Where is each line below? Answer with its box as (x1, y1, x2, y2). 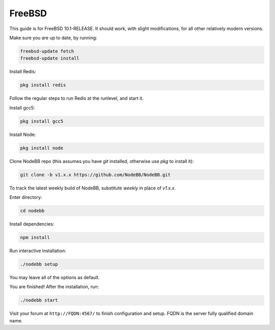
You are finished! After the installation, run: (9, 284, 99, 290)
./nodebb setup (20, 261, 58, 267)
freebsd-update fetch (20, 48, 74, 54)
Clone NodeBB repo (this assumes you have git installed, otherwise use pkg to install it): (9, 158, 194, 164)
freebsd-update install (20, 56, 80, 61)
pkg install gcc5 (20, 118, 64, 124)
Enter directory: (9, 194, 42, 200)
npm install (20, 234, 50, 240)
